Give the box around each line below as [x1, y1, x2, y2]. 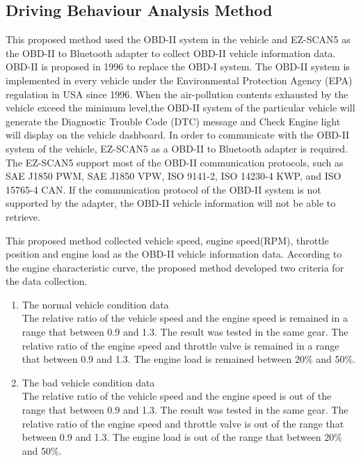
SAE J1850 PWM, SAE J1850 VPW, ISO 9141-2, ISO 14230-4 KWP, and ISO [6, 169, 342, 183]
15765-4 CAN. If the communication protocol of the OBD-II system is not [6, 182, 321, 196]
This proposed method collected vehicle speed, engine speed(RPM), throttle [6, 233, 329, 247]
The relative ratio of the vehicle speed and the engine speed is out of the [22, 389, 332, 403]
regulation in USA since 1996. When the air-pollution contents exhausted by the [6, 86, 348, 101]
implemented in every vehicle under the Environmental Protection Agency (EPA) [6, 72, 353, 87]
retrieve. [6, 209, 40, 224]
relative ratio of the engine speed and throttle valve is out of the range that [22, 416, 344, 430]
